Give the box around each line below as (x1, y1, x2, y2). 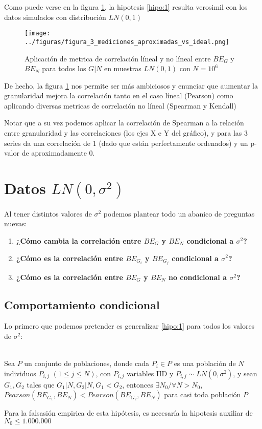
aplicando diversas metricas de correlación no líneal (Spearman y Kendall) (4, 100, 236, 111)
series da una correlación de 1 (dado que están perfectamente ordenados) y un (4, 137, 248, 148)
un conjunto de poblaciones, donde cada (24, 358, 150, 369)
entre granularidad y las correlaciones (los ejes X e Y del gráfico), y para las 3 (4, 127, 248, 138)
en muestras (104, 63, 141, 74)
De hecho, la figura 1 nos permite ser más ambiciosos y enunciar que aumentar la (4, 80, 258, 91)
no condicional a (169, 271, 227, 282)
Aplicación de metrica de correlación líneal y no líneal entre (25, 53, 211, 63)
